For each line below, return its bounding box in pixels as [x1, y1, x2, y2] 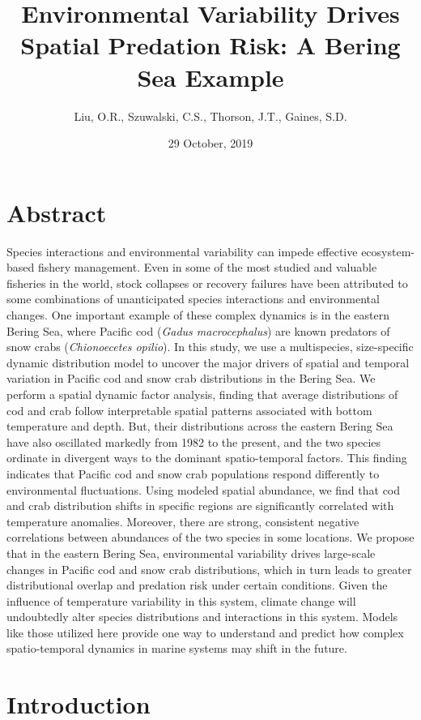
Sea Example [137, 60, 284, 93]
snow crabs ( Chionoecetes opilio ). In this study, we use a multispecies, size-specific [6, 338, 414, 355]
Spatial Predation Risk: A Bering [20, 28, 401, 62]
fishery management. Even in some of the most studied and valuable [37, 259, 377, 276]
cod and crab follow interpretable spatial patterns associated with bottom [6, 401, 372, 418]
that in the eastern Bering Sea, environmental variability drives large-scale [6, 544, 376, 561]
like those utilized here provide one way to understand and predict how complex [6, 624, 404, 641]
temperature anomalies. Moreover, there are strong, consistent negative [6, 512, 359, 529]
